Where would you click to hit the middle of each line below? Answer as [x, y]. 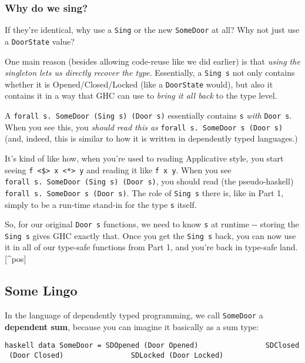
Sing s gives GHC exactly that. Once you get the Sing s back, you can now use [150, 235]
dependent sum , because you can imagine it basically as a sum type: [132, 326]
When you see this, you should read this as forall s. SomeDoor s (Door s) [144, 127]
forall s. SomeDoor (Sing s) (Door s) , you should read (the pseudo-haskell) [149, 181]
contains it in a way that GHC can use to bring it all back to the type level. [141, 95]
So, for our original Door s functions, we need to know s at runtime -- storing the [152, 224]
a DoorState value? [40, 41]
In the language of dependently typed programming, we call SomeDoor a [134, 315]
